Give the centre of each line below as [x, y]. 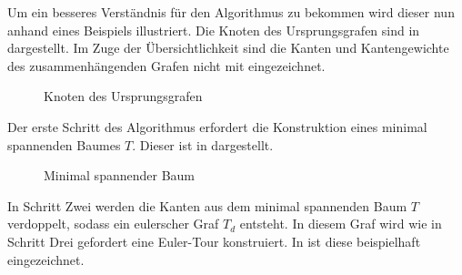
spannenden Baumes [64, 144]
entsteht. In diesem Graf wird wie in [341, 224]
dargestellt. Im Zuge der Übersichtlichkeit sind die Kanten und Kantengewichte [228, 48]
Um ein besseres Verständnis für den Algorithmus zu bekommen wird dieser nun [231, 12]
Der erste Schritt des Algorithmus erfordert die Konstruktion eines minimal [217, 126]
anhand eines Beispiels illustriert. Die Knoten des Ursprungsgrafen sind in [214, 30]
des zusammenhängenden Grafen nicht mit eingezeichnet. [166, 65]
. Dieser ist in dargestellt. [203, 144]
